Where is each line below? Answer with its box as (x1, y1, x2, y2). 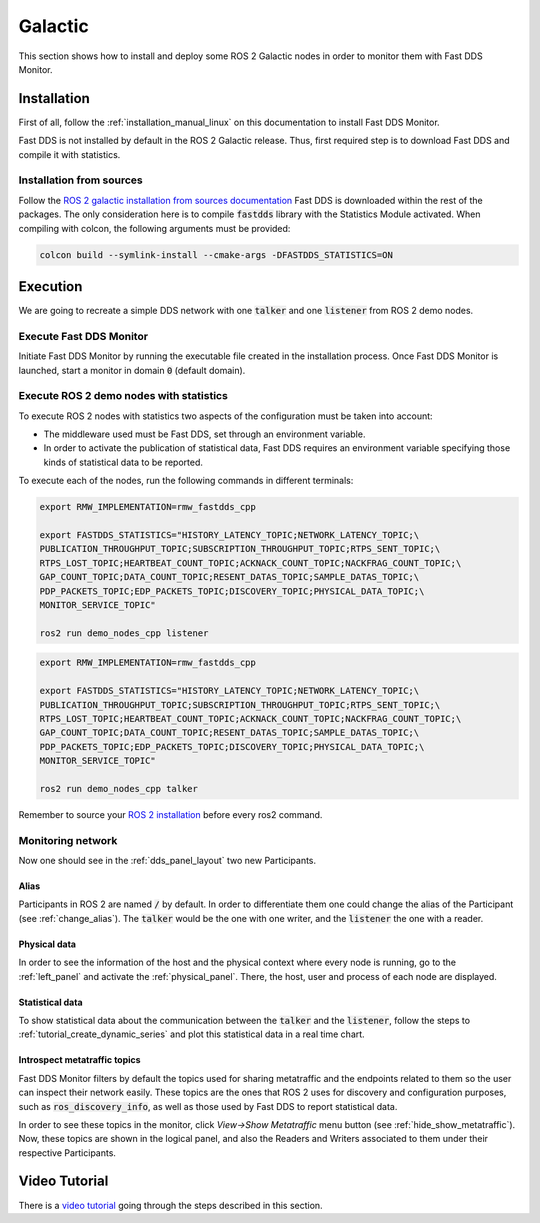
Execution (18, 278, 83, 295)
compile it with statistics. (18, 148, 121, 160)
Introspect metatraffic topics (18, 1054, 141, 1066)
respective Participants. (18, 1146, 117, 1159)
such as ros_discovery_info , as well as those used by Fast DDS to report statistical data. (18, 1100, 398, 1112)
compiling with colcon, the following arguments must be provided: (18, 222, 291, 234)
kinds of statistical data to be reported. (43, 456, 204, 468)
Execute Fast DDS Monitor (18, 329, 149, 343)
